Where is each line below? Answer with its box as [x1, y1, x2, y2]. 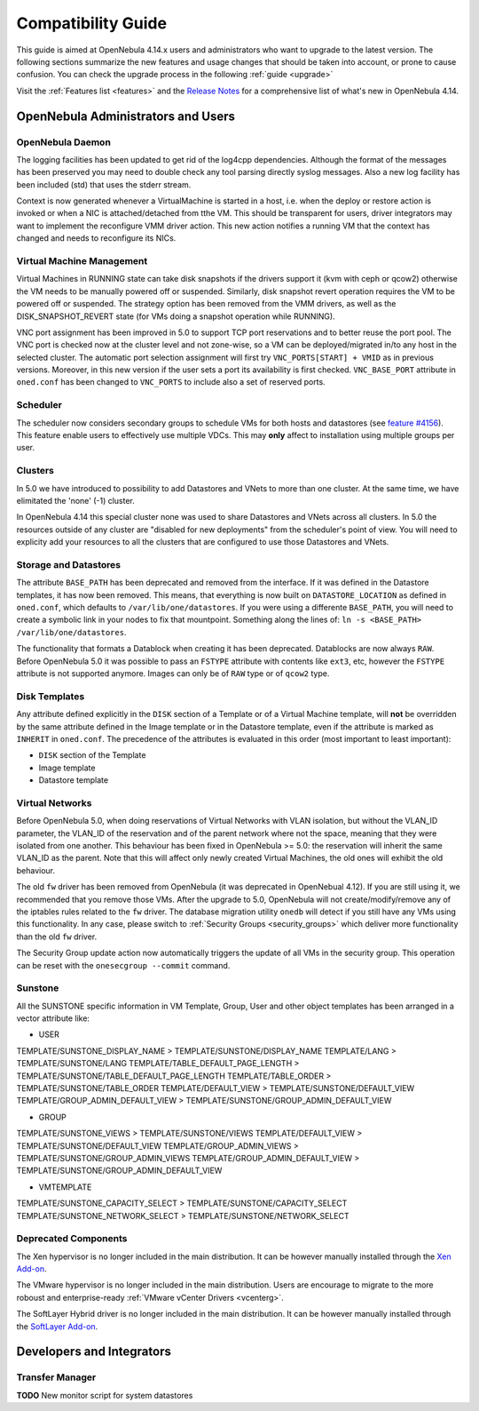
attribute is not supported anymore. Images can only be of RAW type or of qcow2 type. [16, 667, 330, 679]
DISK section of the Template [38, 750, 146, 761]
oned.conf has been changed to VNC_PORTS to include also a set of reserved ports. [16, 377, 326, 387]
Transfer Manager [16, 1371, 97, 1383]
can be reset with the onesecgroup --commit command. [16, 960, 231, 970]
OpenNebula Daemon [16, 136, 111, 148]
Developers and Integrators [16, 1344, 172, 1359]
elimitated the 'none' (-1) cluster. [16, 495, 135, 506]
